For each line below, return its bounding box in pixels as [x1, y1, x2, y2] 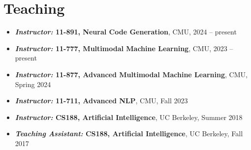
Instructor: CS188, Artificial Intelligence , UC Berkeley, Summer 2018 [15, 112, 243, 122]
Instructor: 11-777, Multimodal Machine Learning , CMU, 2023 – [15, 43, 233, 53]
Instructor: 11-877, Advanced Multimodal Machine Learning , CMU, [15, 69, 248, 79]
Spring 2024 [15, 79, 51, 89]
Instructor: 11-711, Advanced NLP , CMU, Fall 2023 [15, 95, 188, 106]
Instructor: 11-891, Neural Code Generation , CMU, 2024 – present [15, 27, 237, 37]
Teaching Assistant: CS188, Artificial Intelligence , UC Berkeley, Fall [15, 128, 243, 139]
